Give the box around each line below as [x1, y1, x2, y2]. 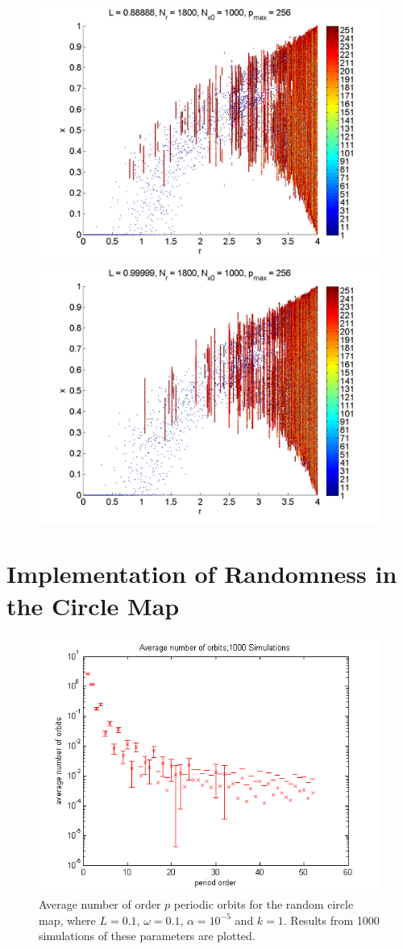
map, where [39, 911, 96, 928]
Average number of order [39, 896, 161, 913]
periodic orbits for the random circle [173, 896, 354, 913]
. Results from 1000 [283, 911, 380, 928]
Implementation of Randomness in [6, 557, 397, 590]
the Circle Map [6, 589, 180, 622]
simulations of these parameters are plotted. [39, 927, 256, 944]
